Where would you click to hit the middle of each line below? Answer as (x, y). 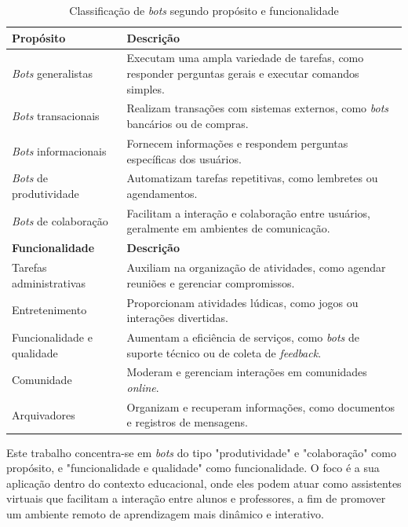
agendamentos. (162, 193)
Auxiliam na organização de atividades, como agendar (256, 267)
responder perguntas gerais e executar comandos (243, 73)
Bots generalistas (53, 73)
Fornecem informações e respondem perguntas (237, 143)
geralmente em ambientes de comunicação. (228, 228)
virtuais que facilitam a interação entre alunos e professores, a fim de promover (196, 498)
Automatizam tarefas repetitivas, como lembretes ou (252, 178)
